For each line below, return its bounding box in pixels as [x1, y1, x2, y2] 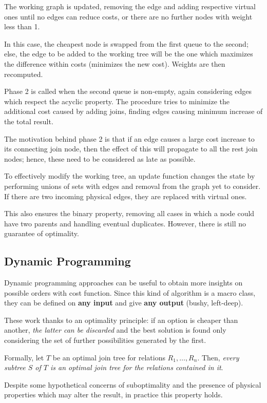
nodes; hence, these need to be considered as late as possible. [4, 153, 196, 164]
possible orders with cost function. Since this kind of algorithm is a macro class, [4, 287, 256, 298]
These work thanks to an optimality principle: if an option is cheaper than [4, 314, 238, 325]
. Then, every [197, 352, 239, 362]
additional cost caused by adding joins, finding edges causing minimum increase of [4, 106, 263, 117]
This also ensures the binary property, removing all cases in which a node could [4, 208, 255, 219]
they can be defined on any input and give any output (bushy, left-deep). [4, 297, 243, 308]
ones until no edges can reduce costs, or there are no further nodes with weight [4, 11, 253, 22]
